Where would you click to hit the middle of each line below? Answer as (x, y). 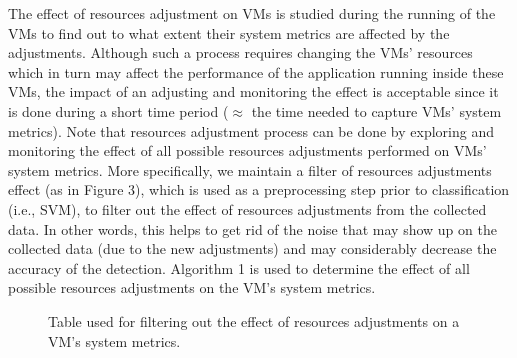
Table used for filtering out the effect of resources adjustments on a (254, 320)
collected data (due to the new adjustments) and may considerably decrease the (252, 248)
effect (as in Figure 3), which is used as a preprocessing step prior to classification (259, 189)
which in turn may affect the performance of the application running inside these (256, 71)
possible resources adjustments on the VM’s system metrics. (192, 287)
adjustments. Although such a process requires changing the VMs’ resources (240, 52)
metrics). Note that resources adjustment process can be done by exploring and (251, 130)
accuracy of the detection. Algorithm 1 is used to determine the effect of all (239, 267)
